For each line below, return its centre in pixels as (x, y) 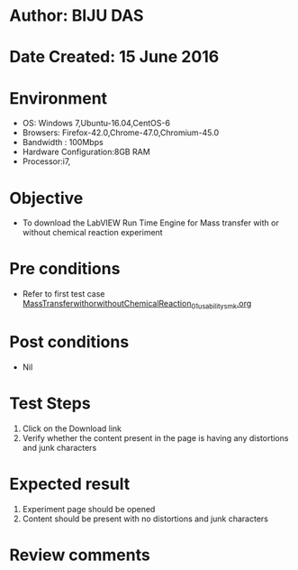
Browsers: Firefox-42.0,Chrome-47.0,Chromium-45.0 (121, 133)
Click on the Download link (72, 428)
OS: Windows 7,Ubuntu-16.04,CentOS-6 (96, 124)
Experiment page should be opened (89, 509)
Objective (46, 198)
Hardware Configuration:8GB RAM (86, 152)
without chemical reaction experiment (93, 233)
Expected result (70, 484)
